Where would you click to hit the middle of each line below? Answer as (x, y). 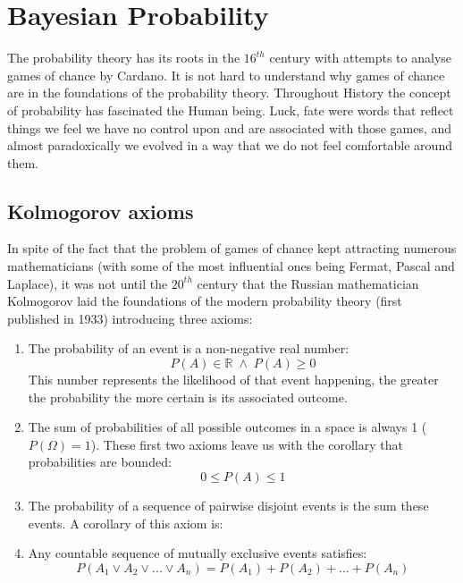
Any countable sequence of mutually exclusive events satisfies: (198, 553)
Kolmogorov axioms (101, 211)
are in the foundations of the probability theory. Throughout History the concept (229, 93)
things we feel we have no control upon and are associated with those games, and (230, 127)
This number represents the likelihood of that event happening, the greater (233, 380)
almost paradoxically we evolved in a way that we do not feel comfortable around (230, 145)
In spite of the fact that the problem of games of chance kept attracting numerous (232, 248)
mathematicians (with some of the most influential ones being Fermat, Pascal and (231, 266)
